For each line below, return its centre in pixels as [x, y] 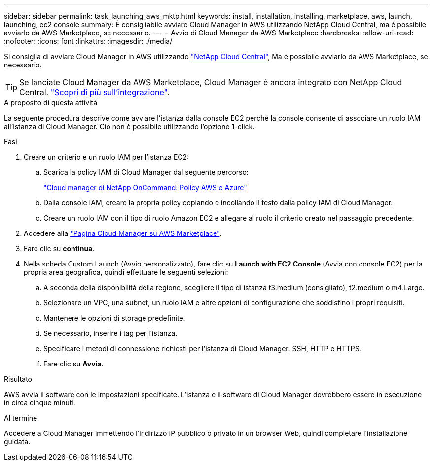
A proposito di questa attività [51, 103]
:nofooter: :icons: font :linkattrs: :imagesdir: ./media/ [88, 41]
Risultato [18, 379]
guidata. [17, 442]
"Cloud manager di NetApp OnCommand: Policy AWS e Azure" [145, 187]
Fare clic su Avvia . [73, 364]
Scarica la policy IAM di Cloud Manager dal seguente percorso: [146, 172]
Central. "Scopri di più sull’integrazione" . [94, 92]
